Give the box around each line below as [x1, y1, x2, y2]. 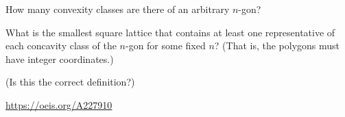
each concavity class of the [5, 38, 117, 53]
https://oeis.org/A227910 [5, 97, 112, 112]
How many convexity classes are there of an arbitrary [5, 2, 230, 16]
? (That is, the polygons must [214, 38, 340, 53]
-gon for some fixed [125, 38, 206, 53]
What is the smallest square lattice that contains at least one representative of [5, 25, 335, 39]
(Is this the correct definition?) [5, 75, 135, 89]
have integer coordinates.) [5, 51, 114, 66]
